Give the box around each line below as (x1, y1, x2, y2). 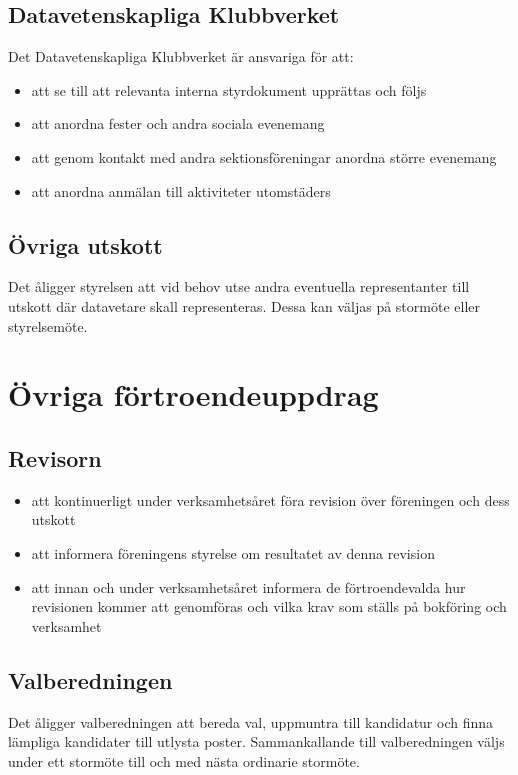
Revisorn (8, 442, 102, 473)
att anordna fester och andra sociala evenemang (31, 113, 325, 134)
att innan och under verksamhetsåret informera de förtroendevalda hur (31, 576, 466, 597)
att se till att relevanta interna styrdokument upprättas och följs (31, 79, 427, 100)
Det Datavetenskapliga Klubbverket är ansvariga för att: (8, 46, 354, 67)
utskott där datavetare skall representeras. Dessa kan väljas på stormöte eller (8, 295, 480, 316)
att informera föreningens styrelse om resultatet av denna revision (31, 542, 435, 563)
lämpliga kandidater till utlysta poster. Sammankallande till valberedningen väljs (8, 731, 505, 752)
